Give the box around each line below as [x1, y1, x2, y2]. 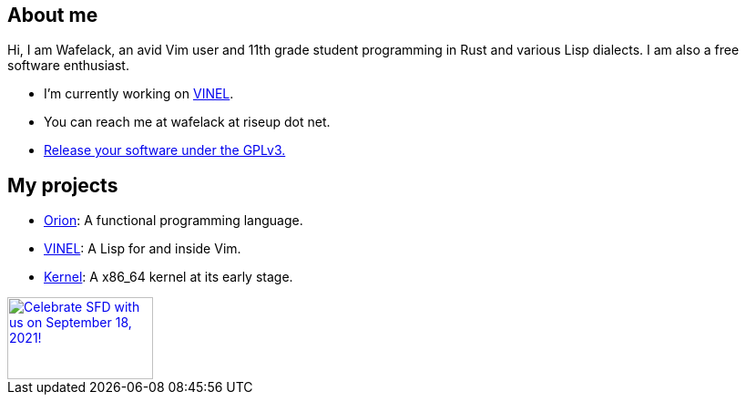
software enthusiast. [7, 57, 129, 74]
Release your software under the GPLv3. [44, 142, 286, 159]
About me [7, 4, 98, 26]
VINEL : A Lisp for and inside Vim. [44, 241, 241, 257]
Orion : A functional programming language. [44, 212, 303, 229]
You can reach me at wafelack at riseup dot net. [44, 114, 331, 130]
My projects [7, 173, 118, 197]
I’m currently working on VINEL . [44, 86, 234, 102]
